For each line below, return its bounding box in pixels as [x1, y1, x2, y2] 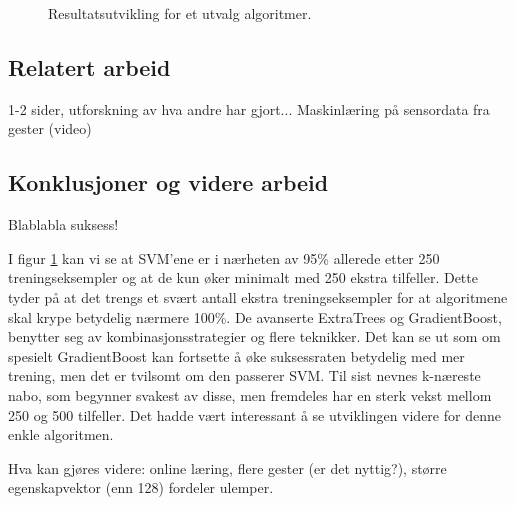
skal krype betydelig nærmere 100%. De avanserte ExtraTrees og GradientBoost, [8, 306, 502, 327]
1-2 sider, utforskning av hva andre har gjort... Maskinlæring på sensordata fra [8, 98, 490, 119]
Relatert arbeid [8, 51, 171, 82]
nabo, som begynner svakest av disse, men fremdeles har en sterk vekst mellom [8, 384, 492, 405]
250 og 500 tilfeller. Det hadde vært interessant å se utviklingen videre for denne [8, 404, 501, 425]
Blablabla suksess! [8, 214, 119, 235]
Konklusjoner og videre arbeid [8, 167, 329, 198]
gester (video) [8, 118, 92, 139]
